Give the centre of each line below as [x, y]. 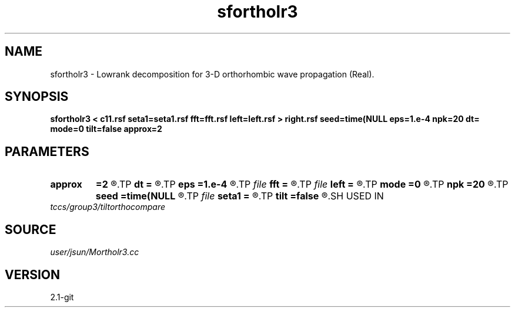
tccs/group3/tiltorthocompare [108, 207]
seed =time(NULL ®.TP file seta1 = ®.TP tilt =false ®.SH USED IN [240, 196]
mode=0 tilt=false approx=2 [106, 129]
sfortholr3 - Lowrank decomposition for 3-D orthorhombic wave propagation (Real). [212, 74]
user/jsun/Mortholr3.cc [95, 252]
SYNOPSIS [37, 97]
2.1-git [62, 297]
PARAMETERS [47, 151]
